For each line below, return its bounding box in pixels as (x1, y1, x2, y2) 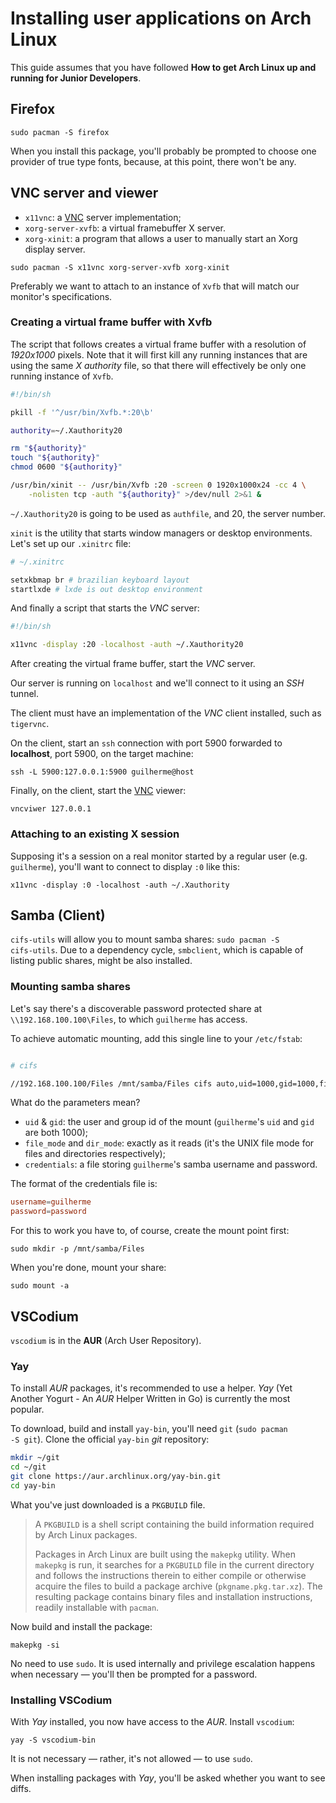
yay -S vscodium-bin (10, 1735, 97, 1746)
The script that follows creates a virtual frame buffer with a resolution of (10, 338, 307, 350)
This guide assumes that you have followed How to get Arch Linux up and (10, 61, 317, 73)
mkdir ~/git (10, 1453, 60, 1463)
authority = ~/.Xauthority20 (10, 425, 123, 436)
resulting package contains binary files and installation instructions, (34, 1590, 313, 1602)
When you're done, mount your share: (10, 1262, 167, 1274)
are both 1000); (24, 1127, 89, 1139)
